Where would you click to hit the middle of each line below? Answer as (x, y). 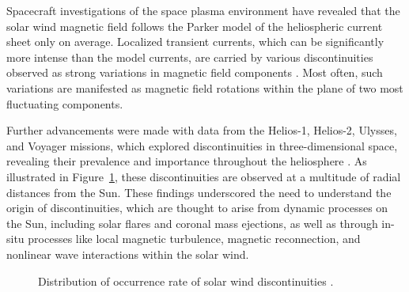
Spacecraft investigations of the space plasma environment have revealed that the (203, 10)
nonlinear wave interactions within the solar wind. (128, 254)
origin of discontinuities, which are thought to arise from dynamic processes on (197, 208)
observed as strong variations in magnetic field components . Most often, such (195, 72)
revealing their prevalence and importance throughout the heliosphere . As (187, 161)
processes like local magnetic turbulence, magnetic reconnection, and (194, 239)
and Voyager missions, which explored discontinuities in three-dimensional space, (202, 145)
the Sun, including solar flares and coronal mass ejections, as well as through (192, 223)
